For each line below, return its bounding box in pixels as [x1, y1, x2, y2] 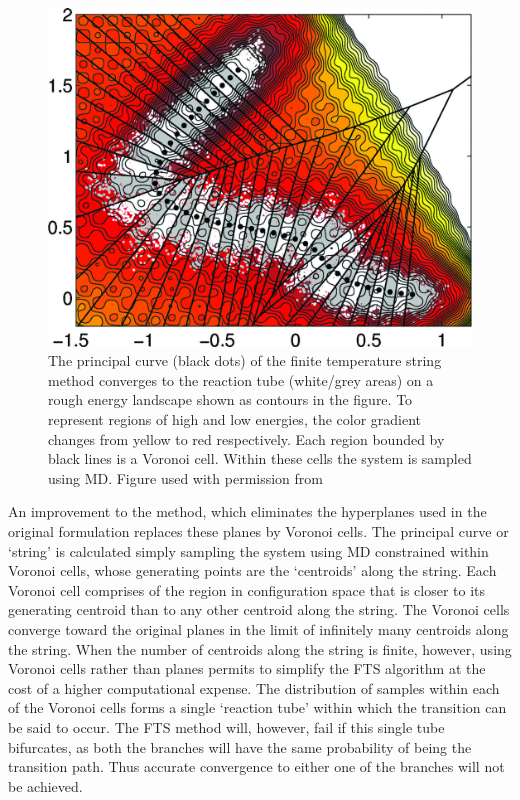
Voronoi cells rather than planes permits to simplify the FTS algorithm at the [8, 658, 486, 679]
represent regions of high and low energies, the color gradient [48, 409, 422, 430]
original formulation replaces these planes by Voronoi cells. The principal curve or [8, 521, 509, 542]
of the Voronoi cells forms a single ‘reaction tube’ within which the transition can [8, 697, 507, 718]
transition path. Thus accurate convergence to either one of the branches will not [8, 756, 505, 777]
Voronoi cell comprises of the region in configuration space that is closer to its [8, 579, 486, 600]
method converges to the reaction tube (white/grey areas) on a [48, 369, 434, 390]
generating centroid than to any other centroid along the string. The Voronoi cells [8, 599, 510, 620]
